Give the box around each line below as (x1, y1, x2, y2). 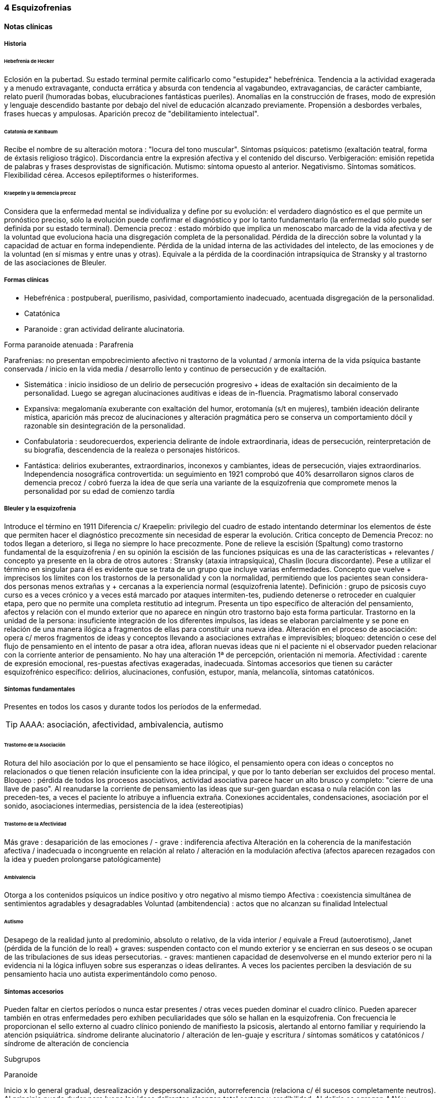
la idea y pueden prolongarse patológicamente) (4, 854, 161, 863)
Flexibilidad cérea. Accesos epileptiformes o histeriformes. (4, 171, 199, 180)
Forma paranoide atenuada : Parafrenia (4, 340, 134, 349)
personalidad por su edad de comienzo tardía (24, 486, 175, 495)
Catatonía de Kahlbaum (4, 128, 58, 134)
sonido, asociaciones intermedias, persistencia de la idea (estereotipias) (4, 801, 244, 811)
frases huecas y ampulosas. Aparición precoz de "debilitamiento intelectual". (4, 109, 259, 118)
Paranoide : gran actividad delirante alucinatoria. (24, 324, 185, 333)
